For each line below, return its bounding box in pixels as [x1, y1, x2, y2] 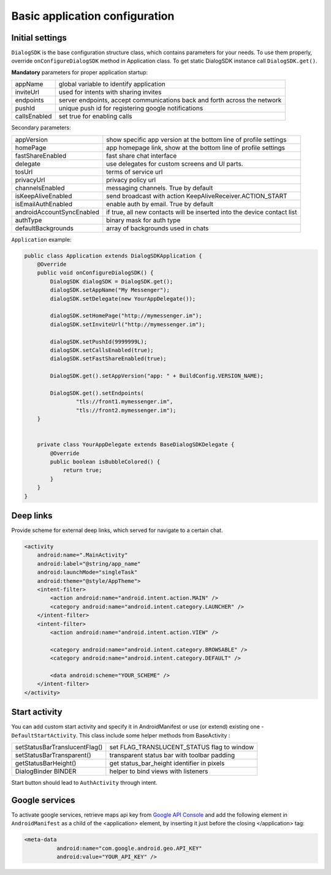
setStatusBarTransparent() [15, 750, 91, 759]
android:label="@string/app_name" [37, 560, 141, 567]
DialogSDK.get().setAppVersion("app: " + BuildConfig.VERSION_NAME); [50, 372, 264, 380]
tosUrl [15, 168, 33, 176]
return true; [63, 467, 102, 474]
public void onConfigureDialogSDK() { [37, 269, 154, 276]
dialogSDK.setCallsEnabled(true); [50, 347, 154, 353]
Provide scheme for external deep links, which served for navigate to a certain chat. [11, 526, 223, 534]
